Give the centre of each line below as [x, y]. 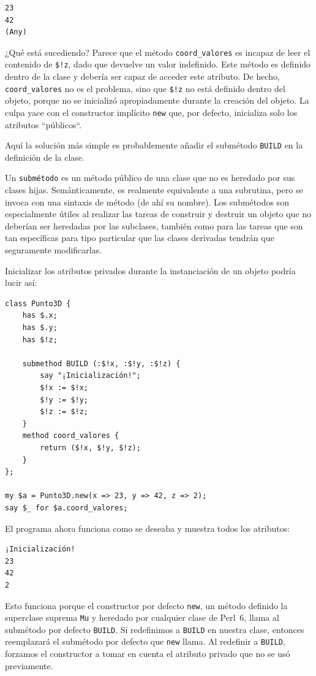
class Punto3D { [38, 303]
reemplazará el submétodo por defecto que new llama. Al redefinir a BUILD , [145, 641]
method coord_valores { [71, 436]
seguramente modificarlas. [54, 250]
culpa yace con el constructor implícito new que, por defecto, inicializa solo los [151, 112]
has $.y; [40, 328]
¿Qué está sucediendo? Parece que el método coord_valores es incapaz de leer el [158, 52]
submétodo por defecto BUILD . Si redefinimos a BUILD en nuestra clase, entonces [155, 629]
